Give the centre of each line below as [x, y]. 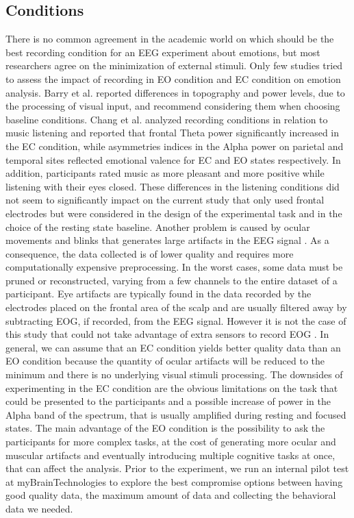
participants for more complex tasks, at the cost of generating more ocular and [171, 442]
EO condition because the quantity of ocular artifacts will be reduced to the [165, 361]
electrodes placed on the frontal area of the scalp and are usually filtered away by [176, 307]
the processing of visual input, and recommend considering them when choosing [173, 106]
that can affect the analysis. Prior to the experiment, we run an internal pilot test [177, 468]
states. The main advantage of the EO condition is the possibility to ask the [165, 428]
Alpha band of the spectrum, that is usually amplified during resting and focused [176, 414]
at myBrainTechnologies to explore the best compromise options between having [174, 481]
